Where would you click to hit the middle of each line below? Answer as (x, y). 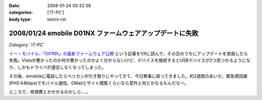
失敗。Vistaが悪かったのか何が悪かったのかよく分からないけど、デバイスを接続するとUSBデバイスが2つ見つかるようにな (130, 60)
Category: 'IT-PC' (27, 45)
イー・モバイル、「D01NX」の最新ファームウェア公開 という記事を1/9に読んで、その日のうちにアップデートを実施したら (129, 54)
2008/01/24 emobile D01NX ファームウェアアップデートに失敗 (104, 33)
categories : (21, 13)
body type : (20, 19)
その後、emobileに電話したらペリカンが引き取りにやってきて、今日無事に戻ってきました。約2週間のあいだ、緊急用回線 (128, 76)
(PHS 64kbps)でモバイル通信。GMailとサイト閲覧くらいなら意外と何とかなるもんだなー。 (99, 83)
